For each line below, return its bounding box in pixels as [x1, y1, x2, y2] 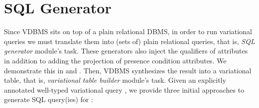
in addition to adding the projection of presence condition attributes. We [4, 55, 227, 65]
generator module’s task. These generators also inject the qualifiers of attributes [4, 46, 248, 56]
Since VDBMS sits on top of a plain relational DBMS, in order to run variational [4, 26, 252, 37]
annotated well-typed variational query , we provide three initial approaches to [4, 84, 245, 95]
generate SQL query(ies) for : [4, 94, 93, 105]
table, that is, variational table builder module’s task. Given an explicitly [4, 75, 226, 85]
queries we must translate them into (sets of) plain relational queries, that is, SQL [4, 36, 255, 46]
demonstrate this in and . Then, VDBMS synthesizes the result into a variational [4, 65, 252, 75]
